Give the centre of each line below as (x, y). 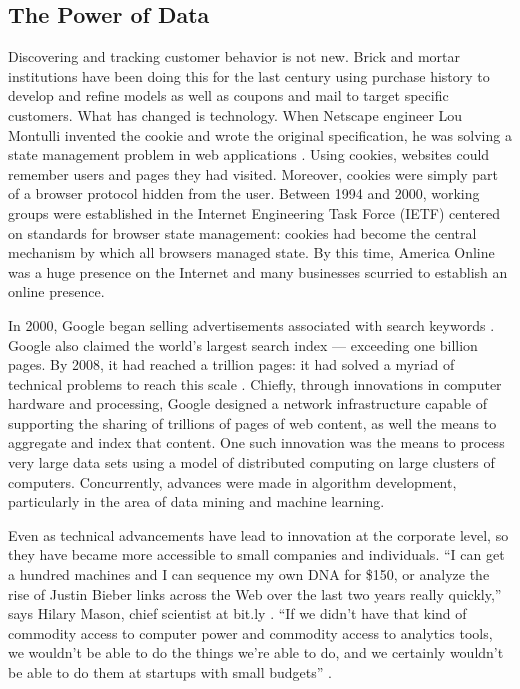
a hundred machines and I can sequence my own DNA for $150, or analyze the (249, 574)
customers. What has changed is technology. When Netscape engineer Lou (235, 114)
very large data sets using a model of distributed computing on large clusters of (251, 462)
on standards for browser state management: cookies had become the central (242, 232)
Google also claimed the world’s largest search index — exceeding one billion (243, 344)
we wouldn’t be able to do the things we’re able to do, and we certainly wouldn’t (256, 652)
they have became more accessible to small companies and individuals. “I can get (256, 554)
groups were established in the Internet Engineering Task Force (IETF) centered (254, 212)
